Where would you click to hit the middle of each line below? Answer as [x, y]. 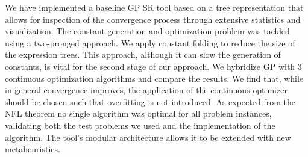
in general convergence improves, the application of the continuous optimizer [146, 90]
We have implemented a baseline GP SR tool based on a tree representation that [154, 7]
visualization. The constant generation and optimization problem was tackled [147, 31]
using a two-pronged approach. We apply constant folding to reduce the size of [150, 42]
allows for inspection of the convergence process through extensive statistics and [153, 19]
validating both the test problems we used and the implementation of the [140, 125]
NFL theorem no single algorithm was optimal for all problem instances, [138, 113]
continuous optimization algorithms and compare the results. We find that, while [154, 78]
